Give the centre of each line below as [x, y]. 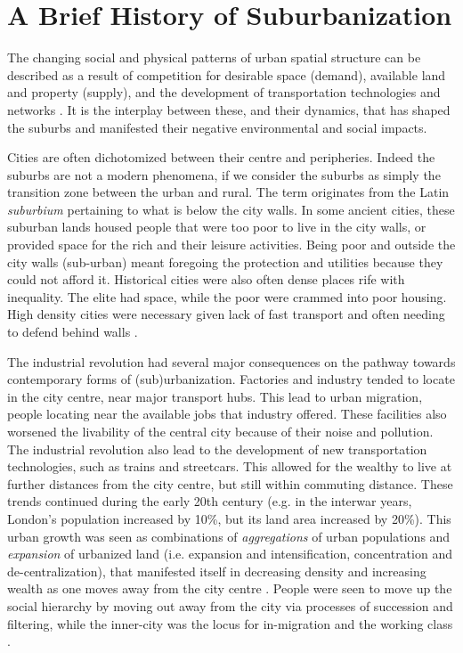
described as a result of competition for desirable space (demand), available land [227, 74]
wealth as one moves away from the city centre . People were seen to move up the [230, 588]
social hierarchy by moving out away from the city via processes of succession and [230, 605]
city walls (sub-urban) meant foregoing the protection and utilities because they [225, 261]
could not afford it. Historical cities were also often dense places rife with [206, 279]
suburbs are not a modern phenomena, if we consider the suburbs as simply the [224, 174]
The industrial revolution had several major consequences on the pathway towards [231, 361]
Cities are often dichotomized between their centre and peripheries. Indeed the [221, 157]
